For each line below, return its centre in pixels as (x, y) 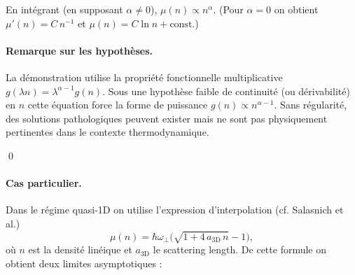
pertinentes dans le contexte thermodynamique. (107, 132)
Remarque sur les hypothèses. (79, 50)
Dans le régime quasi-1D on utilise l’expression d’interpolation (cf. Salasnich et (175, 210)
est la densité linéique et (80, 249)
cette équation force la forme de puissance (118, 105)
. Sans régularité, (311, 105)
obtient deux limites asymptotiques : (84, 263)
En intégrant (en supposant (64, 9)
